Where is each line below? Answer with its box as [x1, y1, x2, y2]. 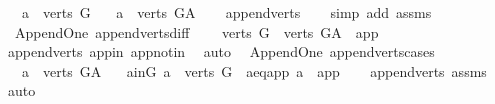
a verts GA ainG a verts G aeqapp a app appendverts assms [21, 60, 487, 81]
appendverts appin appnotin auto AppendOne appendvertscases [7, 41, 435, 62]
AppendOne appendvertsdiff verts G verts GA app [14, 21, 379, 42]
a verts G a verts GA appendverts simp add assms [21, 2, 432, 22]
